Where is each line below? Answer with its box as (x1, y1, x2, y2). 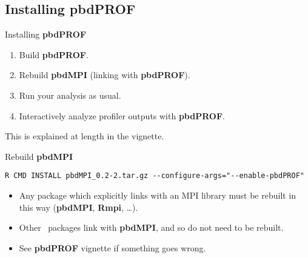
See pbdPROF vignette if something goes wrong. (19, 241, 206, 254)
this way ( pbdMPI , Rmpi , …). (19, 200, 138, 213)
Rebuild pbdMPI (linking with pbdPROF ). (19, 68, 190, 81)
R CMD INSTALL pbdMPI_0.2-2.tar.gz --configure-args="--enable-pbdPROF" (5, 171, 304, 180)
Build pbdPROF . (19, 48, 89, 61)
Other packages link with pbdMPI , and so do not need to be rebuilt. (19, 221, 284, 234)
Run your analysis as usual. (19, 88, 121, 101)
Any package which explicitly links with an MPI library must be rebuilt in (19, 189, 296, 202)
